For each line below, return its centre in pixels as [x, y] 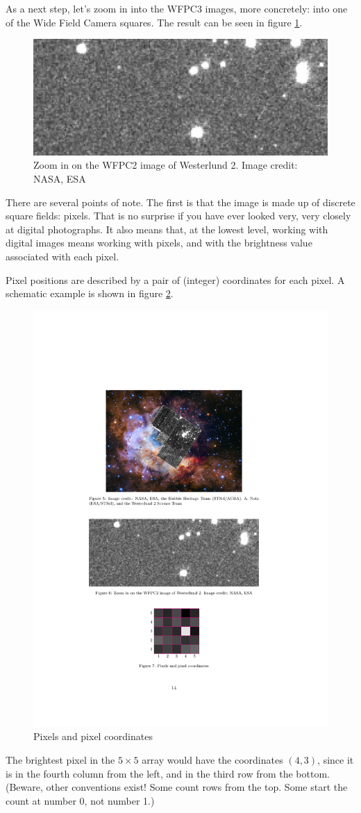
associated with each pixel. [62, 257]
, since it [336, 759]
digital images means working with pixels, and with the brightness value [159, 243]
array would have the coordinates [212, 759]
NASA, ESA [60, 179]
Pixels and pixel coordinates [93, 736]
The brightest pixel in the [60, 759]
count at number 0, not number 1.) [80, 800]
